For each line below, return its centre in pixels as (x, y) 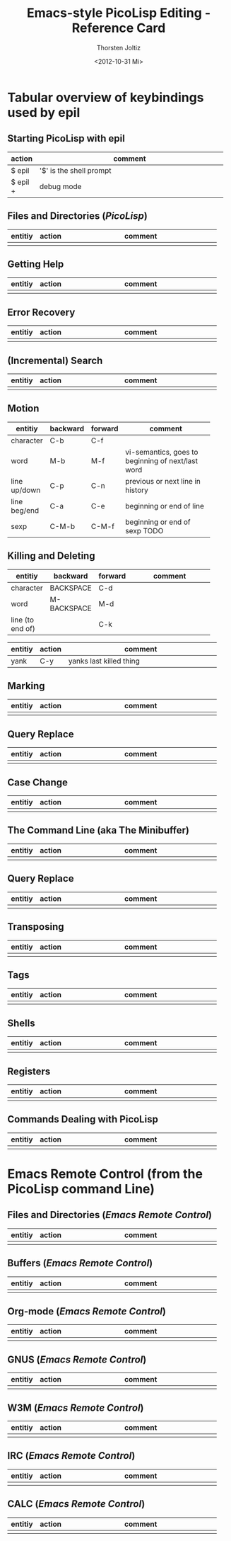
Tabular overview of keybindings (106, 97)
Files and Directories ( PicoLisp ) (78, 216)
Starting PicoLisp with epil (66, 138)
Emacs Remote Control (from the (105, 1174)
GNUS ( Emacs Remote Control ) (77, 1359)
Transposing (36, 927)
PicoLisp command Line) (81, 1189)
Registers (29, 1071)
